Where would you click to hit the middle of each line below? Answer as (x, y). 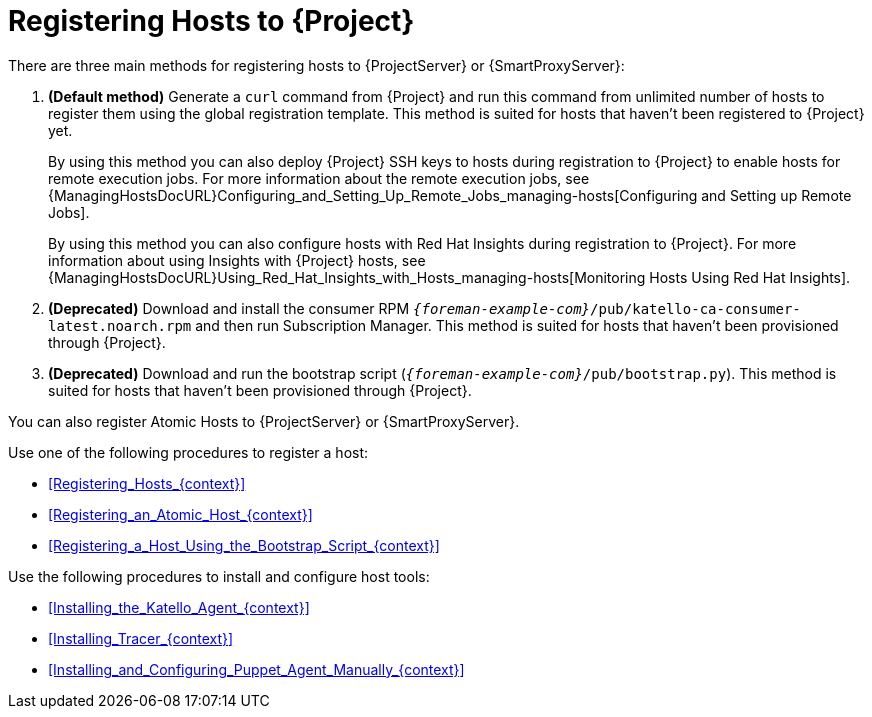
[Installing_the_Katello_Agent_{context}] (179, 607)
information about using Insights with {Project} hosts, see (237, 260)
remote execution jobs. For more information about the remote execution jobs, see (319, 178)
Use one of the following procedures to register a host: (188, 452)
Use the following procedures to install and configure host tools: (219, 576)
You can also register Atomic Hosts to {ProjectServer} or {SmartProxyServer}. (264, 421)
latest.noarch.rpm (120, 325)
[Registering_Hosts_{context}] (147, 483)
